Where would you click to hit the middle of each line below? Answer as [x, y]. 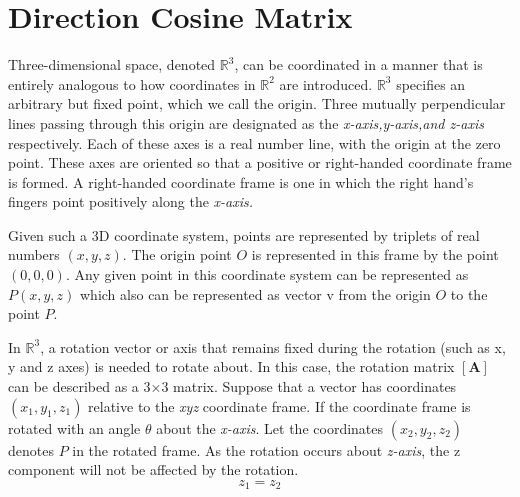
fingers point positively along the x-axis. [131, 201]
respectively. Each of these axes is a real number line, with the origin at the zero [254, 142]
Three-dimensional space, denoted [112, 64]
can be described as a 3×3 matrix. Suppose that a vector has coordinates [232, 386]
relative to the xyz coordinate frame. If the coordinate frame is [279, 405]
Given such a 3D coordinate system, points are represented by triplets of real [244, 234]
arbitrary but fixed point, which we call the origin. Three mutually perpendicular [257, 103]
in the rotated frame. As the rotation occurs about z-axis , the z [266, 449]
